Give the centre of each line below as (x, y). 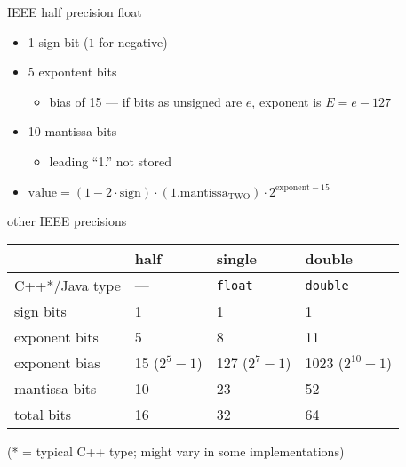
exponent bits (56, 337)
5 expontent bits (72, 72)
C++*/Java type (68, 286)
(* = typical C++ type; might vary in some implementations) (176, 451)
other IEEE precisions (67, 220)
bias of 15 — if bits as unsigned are (146, 101)
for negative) (133, 41)
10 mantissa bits (72, 131)
